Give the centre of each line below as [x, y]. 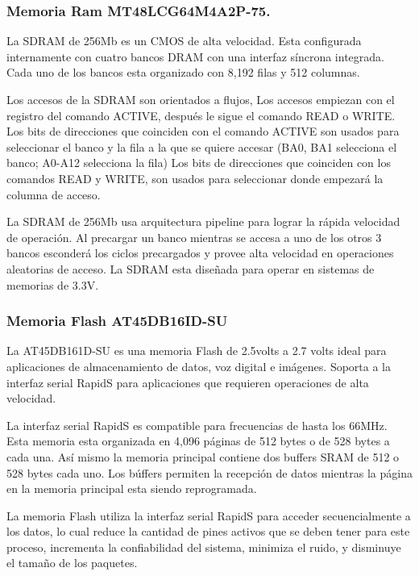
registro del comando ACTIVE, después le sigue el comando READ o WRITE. [201, 115]
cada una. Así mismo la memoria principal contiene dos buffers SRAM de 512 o [203, 456]
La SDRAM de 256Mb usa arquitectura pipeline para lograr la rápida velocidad [203, 221]
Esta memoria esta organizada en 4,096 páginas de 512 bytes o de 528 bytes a [198, 441]
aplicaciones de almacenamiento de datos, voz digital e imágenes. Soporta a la [199, 366]
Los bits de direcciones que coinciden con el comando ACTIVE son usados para [203, 131]
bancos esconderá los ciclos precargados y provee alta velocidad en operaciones [200, 253]
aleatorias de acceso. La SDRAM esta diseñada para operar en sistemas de [191, 268]
